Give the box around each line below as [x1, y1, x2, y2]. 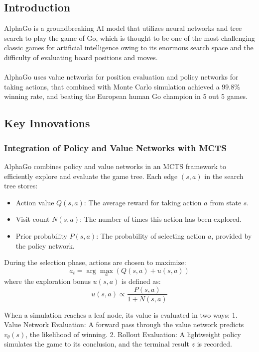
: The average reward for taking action [84, 197, 202, 207]
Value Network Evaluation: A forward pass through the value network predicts [4, 319, 244, 330]
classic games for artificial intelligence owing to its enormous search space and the [4, 42, 254, 53]
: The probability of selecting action [96, 230, 206, 241]
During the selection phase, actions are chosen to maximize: [4, 257, 186, 267]
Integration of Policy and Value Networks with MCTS [4, 141, 227, 154]
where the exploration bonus [4, 275, 91, 286]
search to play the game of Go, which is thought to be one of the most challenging [4, 32, 255, 43]
